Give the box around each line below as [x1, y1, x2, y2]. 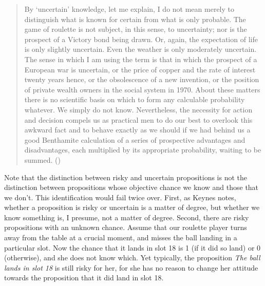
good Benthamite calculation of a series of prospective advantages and [24, 134, 245, 145]
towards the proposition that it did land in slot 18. [4, 272, 164, 283]
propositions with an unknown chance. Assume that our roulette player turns [4, 222, 247, 233]
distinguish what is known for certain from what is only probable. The [24, 13, 246, 24]
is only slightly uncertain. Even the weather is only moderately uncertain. [24, 44, 257, 54]
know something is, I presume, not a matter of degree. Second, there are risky [4, 212, 249, 222]
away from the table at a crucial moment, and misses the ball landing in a [4, 232, 237, 243]
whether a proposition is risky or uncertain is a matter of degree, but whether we [4, 202, 260, 213]
